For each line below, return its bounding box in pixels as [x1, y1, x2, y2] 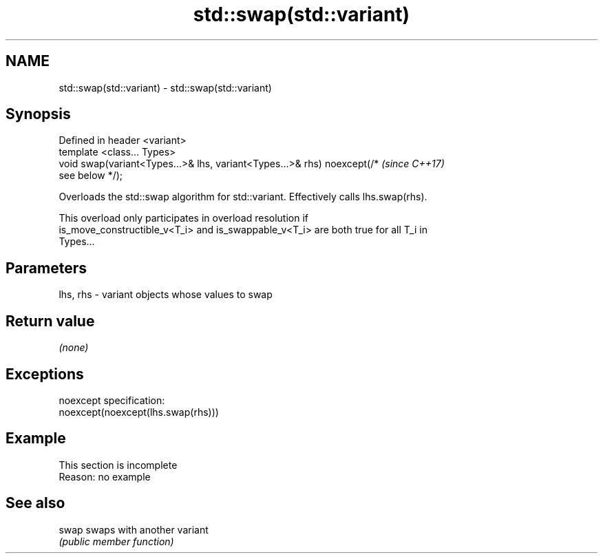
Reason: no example [59, 470, 151, 483]
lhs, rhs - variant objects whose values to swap [59, 288, 273, 301]
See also [6, 494, 65, 512]
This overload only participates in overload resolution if [59, 212, 308, 224]
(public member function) [59, 535, 174, 547]
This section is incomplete [59, 458, 178, 471]
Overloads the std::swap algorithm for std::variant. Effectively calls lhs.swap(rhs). [59, 191, 427, 203]
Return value [6, 312, 95, 330]
